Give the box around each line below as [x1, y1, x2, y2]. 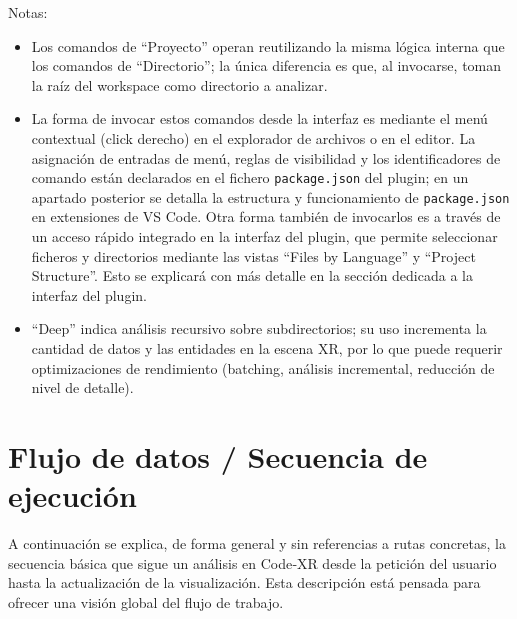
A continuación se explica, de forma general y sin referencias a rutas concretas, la [8, 533, 506, 554]
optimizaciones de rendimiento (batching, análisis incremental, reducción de [31, 357, 495, 378]
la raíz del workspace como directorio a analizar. [31, 74, 328, 95]
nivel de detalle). [31, 377, 134, 398]
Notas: [8, 2, 48, 22]
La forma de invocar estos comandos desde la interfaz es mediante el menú [31, 108, 488, 129]
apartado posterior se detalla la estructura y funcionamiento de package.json [31, 186, 510, 207]
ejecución [8, 475, 137, 516]
